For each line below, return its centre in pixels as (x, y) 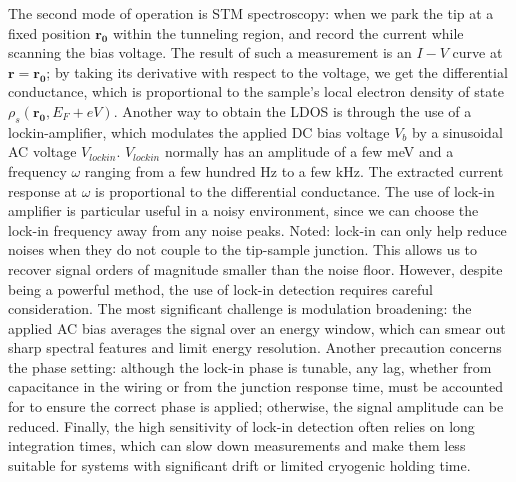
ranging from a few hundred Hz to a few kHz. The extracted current (294, 170)
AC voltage (42, 151)
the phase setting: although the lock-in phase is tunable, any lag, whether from (250, 366)
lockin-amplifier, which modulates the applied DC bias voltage (199, 131)
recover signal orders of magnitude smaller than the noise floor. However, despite (255, 268)
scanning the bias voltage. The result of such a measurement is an (210, 52)
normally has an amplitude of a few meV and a (309, 151)
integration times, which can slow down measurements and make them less (237, 445)
